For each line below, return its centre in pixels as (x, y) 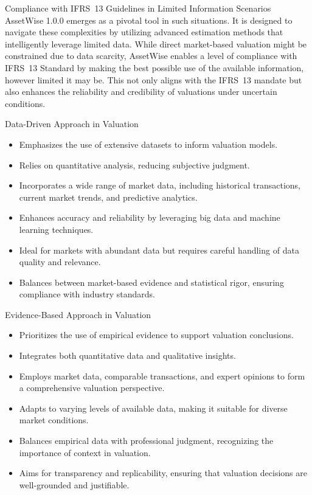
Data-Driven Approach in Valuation (72, 124)
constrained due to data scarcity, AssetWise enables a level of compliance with (151, 56)
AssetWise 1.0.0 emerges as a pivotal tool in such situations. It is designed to (149, 20)
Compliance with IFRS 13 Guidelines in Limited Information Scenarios (138, 8)
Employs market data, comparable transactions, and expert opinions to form (162, 376)
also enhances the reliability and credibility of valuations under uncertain (141, 92)
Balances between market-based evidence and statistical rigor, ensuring (151, 282)
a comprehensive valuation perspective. (92, 388)
